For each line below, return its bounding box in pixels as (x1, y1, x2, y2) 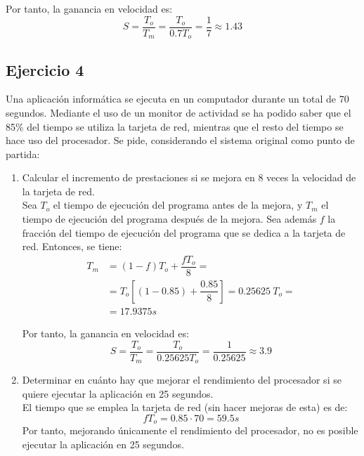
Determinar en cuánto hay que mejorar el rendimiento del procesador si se (22, 372, 342, 387)
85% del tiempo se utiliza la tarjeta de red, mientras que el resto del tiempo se (6, 119, 344, 133)
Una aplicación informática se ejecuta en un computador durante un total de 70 (6, 91, 349, 106)
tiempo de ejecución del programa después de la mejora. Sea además (22, 211, 317, 226)
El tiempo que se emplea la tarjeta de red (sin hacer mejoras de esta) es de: (22, 400, 348, 415)
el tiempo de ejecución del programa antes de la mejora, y (53, 197, 303, 212)
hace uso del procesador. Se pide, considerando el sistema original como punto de (6, 133, 355, 148)
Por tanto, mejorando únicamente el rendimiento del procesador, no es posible (22, 423, 358, 438)
